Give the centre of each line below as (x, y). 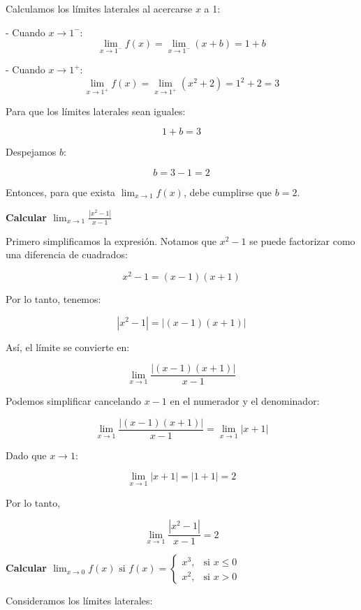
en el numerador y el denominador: (245, 401)
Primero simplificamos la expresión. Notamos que (111, 240)
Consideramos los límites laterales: (79, 601)
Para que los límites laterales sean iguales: (96, 111)
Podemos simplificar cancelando (74, 401)
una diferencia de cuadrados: (67, 254)
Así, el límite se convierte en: (68, 347)
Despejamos (31, 152)
